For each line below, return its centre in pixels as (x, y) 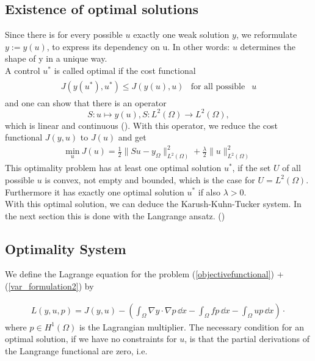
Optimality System (66, 248)
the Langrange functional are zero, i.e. (76, 350)
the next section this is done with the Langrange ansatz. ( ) (115, 215)
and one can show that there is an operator (86, 102)
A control (23, 70)
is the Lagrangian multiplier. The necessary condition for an (191, 326)
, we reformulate (266, 35)
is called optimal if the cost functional (125, 70)
